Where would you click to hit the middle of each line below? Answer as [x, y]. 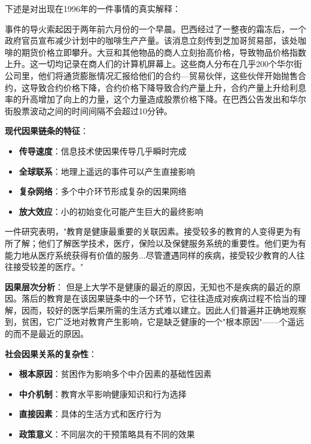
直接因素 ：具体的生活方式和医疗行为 [90, 414]
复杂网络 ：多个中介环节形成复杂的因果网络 [103, 191]
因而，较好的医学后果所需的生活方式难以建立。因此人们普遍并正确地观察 [164, 310]
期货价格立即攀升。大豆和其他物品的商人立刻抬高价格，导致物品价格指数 [164, 52]
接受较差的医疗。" [48, 267]
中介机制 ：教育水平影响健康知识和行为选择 [103, 393]
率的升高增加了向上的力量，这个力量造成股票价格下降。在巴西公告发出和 [147, 99]
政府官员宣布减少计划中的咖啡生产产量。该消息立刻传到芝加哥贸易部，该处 [151, 40]
